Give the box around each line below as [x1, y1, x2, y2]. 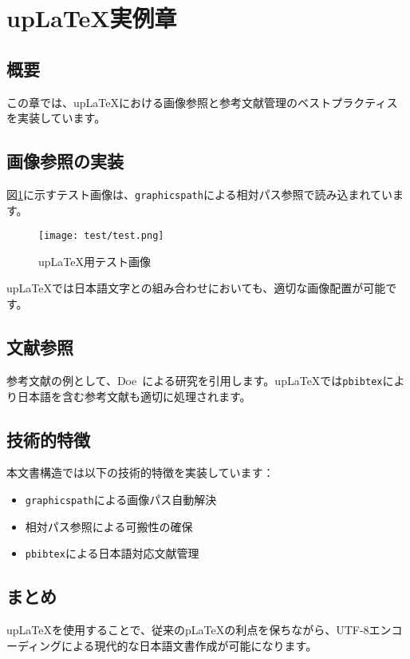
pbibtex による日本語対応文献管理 [25, 545, 199, 562]
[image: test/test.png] [38, 230, 164, 242]
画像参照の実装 [6, 149, 124, 173]
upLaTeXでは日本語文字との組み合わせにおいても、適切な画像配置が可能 [6, 280, 386, 296]
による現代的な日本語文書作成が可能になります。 [61, 637, 317, 653]
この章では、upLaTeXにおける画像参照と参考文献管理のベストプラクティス [6, 93, 398, 110]
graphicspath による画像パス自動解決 [25, 490, 217, 507]
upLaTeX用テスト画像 [38, 252, 151, 269]
